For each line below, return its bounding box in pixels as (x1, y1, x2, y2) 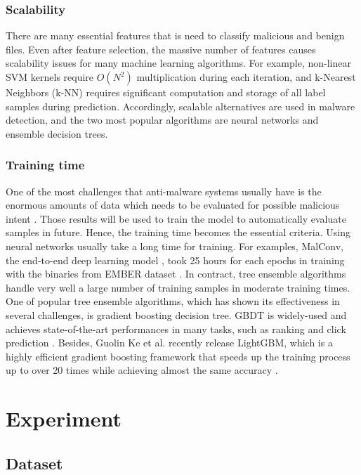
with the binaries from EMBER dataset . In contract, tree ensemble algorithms (6, 266, 346, 281)
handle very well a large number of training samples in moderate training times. (6, 280, 350, 294)
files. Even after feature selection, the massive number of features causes (6, 41, 316, 56)
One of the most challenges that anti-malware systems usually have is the (6, 183, 322, 198)
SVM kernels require (6, 70, 94, 84)
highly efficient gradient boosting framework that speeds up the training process (6, 349, 350, 363)
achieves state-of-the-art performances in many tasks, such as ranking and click (6, 321, 346, 336)
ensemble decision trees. (6, 126, 108, 141)
